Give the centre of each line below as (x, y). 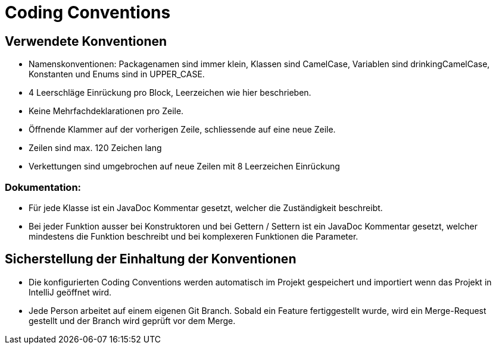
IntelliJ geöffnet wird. (70, 292)
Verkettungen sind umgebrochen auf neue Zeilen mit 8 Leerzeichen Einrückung (184, 166)
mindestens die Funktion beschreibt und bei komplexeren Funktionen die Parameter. (194, 236)
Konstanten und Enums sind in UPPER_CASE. (117, 74)
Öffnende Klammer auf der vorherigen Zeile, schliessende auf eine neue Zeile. (182, 130)
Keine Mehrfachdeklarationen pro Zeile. (106, 111)
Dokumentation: (43, 187)
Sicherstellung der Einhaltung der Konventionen (151, 259)
